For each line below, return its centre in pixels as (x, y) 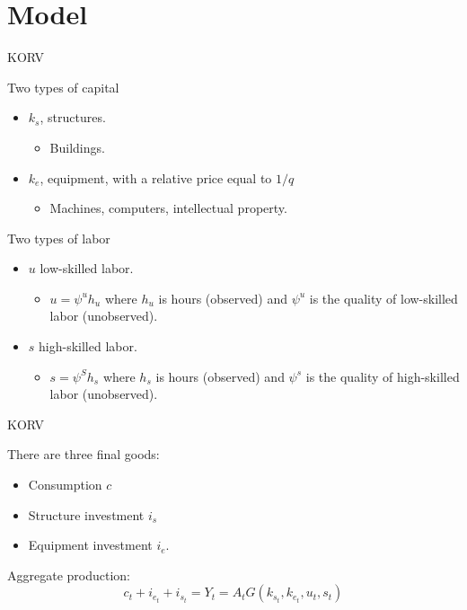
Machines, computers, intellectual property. (168, 208)
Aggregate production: (69, 575)
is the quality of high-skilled (383, 376)
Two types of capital (63, 87)
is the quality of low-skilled (383, 298)
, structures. (73, 117)
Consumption (65, 485)
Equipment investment (90, 545)
